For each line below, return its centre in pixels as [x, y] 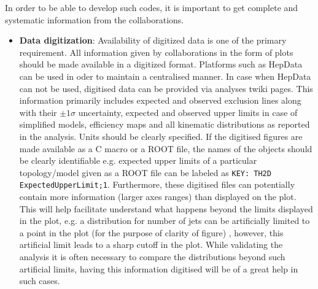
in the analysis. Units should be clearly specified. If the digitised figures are [161, 136]
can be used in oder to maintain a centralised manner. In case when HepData [165, 76]
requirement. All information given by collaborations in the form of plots [156, 52]
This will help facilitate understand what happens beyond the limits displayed [166, 208]
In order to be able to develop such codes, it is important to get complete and [152, 7]
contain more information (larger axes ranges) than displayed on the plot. [158, 197]
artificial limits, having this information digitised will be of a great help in [159, 268]
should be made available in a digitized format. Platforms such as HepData [161, 64]
